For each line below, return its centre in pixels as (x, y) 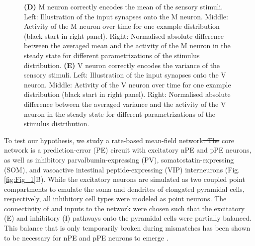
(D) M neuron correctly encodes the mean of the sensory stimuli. (124, 6)
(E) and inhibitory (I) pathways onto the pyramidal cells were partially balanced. (128, 218)
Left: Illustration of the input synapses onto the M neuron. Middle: (126, 16)
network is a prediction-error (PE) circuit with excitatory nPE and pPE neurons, (128, 150)
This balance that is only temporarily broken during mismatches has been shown (127, 228)
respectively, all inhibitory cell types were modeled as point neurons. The (115, 199)
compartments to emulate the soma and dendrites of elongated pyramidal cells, (124, 189)
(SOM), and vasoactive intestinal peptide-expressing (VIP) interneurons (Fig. (122, 169)
